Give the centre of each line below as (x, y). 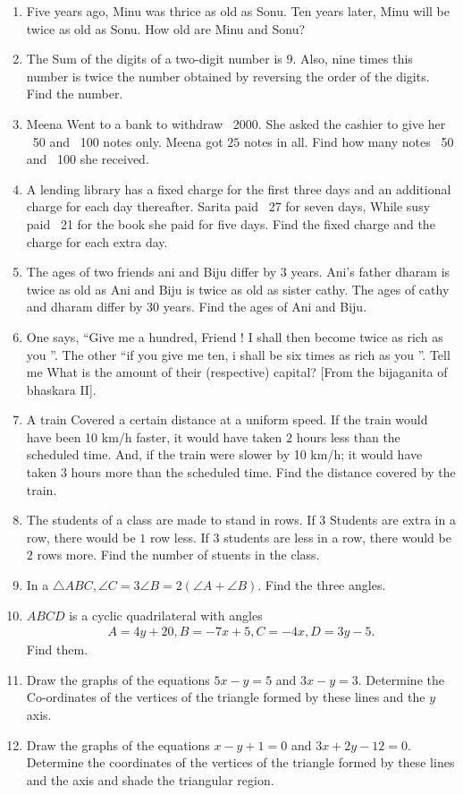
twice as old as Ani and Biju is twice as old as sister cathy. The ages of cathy (238, 289)
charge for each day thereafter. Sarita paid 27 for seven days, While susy (228, 206)
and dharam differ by (84, 307)
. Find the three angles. (322, 585)
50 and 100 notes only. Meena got (128, 141)
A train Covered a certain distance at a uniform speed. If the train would (227, 419)
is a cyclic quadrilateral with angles (166, 615)
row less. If (179, 537)
